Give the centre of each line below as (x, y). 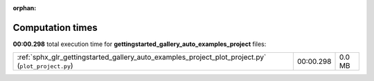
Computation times (55, 27)
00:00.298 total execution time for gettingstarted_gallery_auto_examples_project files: (140, 44)
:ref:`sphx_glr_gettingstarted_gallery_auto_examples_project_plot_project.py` (142, 57)
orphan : (25, 8)
